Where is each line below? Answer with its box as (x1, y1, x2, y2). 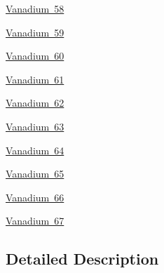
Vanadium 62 (6, 95, 64, 110)
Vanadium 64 (6, 142, 64, 157)
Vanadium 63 (6, 119, 64, 133)
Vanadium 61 (6, 72, 64, 86)
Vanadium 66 (6, 189, 64, 204)
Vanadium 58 (6, 1, 64, 15)
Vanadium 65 (6, 166, 64, 181)
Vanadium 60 (6, 48, 64, 63)
